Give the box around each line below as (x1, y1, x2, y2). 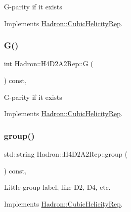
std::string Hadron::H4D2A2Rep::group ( (4, 149, 128, 159)
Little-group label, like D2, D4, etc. (4, 182, 111, 192)
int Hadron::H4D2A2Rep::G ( (4, 58, 93, 69)
